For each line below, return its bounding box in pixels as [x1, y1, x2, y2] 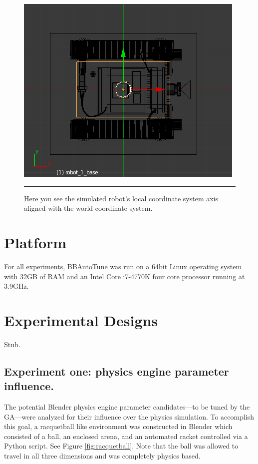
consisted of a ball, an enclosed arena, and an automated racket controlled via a [4, 431, 248, 441]
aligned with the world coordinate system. [24, 203, 153, 213]
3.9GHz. [4, 281, 29, 291]
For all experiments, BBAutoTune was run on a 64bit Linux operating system [4, 261, 242, 271]
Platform [4, 232, 67, 252]
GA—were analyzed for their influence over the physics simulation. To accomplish [4, 411, 255, 422]
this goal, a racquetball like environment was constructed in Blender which [4, 421, 233, 432]
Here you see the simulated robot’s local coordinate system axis [24, 193, 219, 203]
